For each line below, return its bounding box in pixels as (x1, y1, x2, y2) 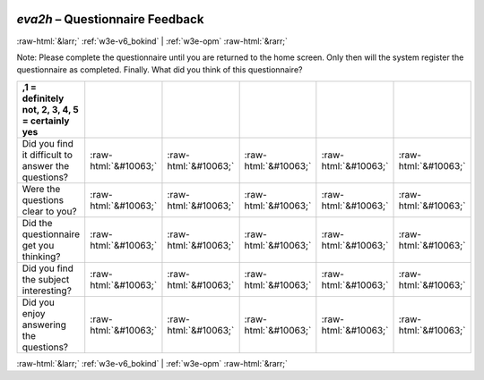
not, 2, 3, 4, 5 (22, 103, 80, 115)
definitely (22, 92, 65, 105)
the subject (22, 273, 70, 285)
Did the (22, 216, 53, 229)
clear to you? (22, 205, 77, 217)
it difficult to (22, 148, 73, 161)
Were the (22, 182, 61, 195)
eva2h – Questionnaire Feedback (16, 12, 204, 27)
